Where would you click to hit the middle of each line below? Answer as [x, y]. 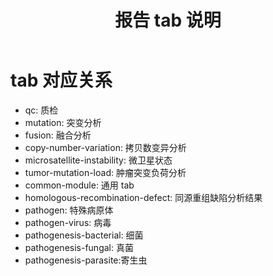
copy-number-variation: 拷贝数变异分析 [105, 147]
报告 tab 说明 [168, 20]
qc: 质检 [41, 110]
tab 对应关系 [61, 80]
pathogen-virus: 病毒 [68, 222]
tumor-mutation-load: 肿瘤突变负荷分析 [105, 172]
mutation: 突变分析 [63, 122]
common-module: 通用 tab [79, 185]
